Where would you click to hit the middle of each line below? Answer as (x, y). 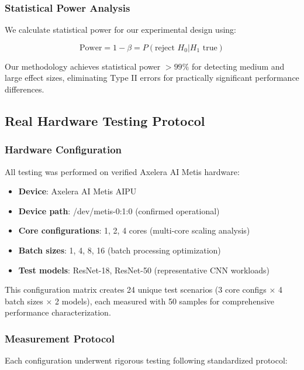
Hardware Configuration (63, 150)
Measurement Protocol (60, 338)
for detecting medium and (238, 66)
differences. (25, 89)
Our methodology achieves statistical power (83, 66)
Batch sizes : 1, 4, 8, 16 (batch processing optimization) (120, 250)
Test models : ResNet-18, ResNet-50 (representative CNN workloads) (144, 270)
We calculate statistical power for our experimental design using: (120, 30)
